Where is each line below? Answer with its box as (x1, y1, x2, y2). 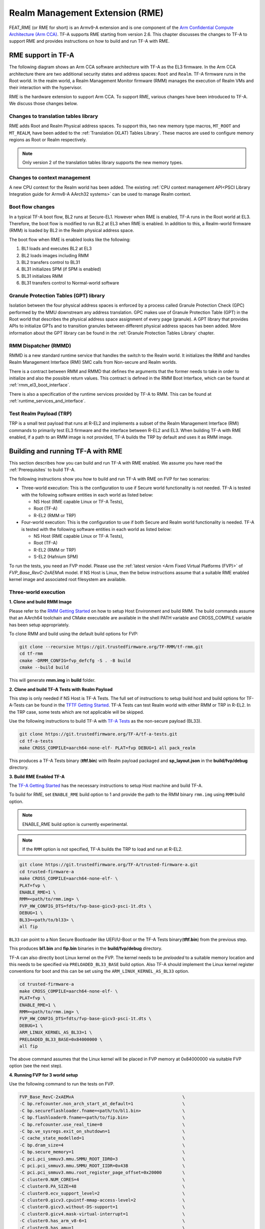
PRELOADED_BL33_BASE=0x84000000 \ (19, 1036, 103, 1042)
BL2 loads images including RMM (21, 252, 89, 258)
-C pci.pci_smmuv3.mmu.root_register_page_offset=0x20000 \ (19, 1170, 185, 1175)
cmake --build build (19, 665, 69, 671)
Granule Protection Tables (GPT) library (9, 292, 105, 299)
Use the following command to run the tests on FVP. (9, 1081, 115, 1087)
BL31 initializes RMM (21, 273, 63, 279)
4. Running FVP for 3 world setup (9, 1072, 78, 1078)
